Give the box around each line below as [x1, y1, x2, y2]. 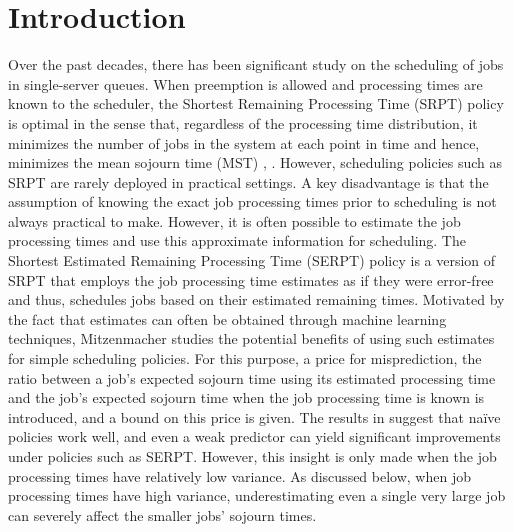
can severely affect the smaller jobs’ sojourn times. [8, 504, 317, 525]
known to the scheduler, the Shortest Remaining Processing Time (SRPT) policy [8, 93, 504, 114]
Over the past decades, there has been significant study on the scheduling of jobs [8, 54, 504, 75]
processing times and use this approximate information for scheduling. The [8, 230, 466, 251]
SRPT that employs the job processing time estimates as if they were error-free [8, 269, 494, 290]
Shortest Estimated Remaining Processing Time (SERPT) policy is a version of [8, 250, 496, 271]
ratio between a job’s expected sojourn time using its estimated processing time [8, 367, 496, 388]
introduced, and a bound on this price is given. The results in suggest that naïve [8, 406, 501, 427]
